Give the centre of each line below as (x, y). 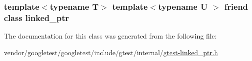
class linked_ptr (36, 17)
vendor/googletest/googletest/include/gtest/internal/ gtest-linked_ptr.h (111, 52)
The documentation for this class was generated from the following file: (110, 36)
